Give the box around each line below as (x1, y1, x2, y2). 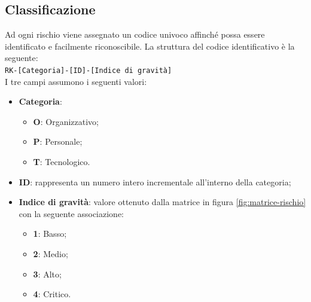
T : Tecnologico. (33, 155, 90, 168)
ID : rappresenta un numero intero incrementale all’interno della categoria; (19, 175, 291, 188)
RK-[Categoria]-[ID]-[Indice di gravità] (5, 66, 172, 75)
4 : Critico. (33, 288, 71, 300)
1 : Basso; (33, 227, 67, 240)
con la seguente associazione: (19, 207, 124, 219)
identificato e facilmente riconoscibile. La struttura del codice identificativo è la (5, 39, 295, 52)
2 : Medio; (33, 247, 68, 260)
